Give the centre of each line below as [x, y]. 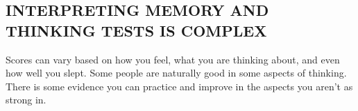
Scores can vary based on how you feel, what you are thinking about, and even [173, 59]
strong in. [26, 100]
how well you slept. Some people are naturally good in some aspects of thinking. [176, 73]
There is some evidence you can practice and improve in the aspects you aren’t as [179, 86]
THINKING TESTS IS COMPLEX [136, 30]
